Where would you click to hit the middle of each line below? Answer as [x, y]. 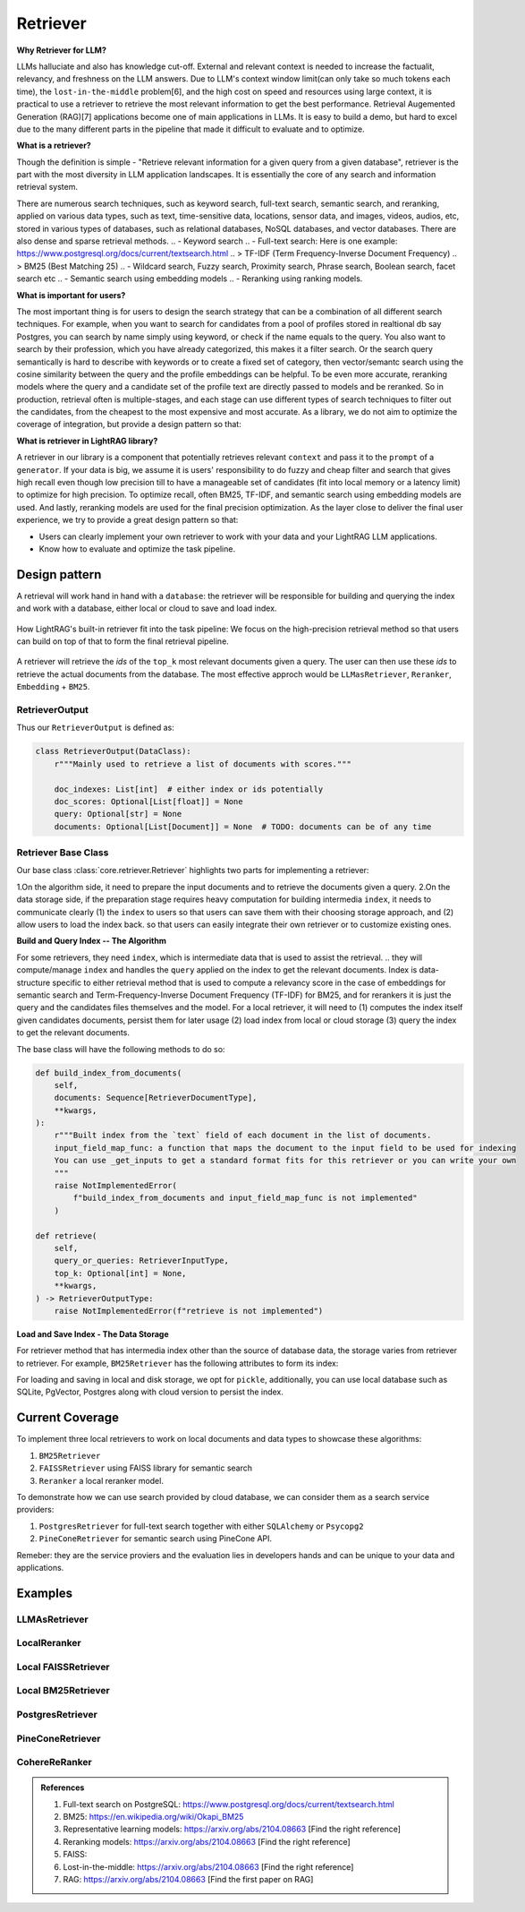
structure [34, 982]
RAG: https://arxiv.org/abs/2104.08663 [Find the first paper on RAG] [188, 1879]
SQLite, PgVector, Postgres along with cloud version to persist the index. [150, 1392]
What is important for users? [71, 295]
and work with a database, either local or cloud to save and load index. [147, 608]
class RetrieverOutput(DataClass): [113, 751]
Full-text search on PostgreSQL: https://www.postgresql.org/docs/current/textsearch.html [229, 1804]
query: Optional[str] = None [118, 814]
